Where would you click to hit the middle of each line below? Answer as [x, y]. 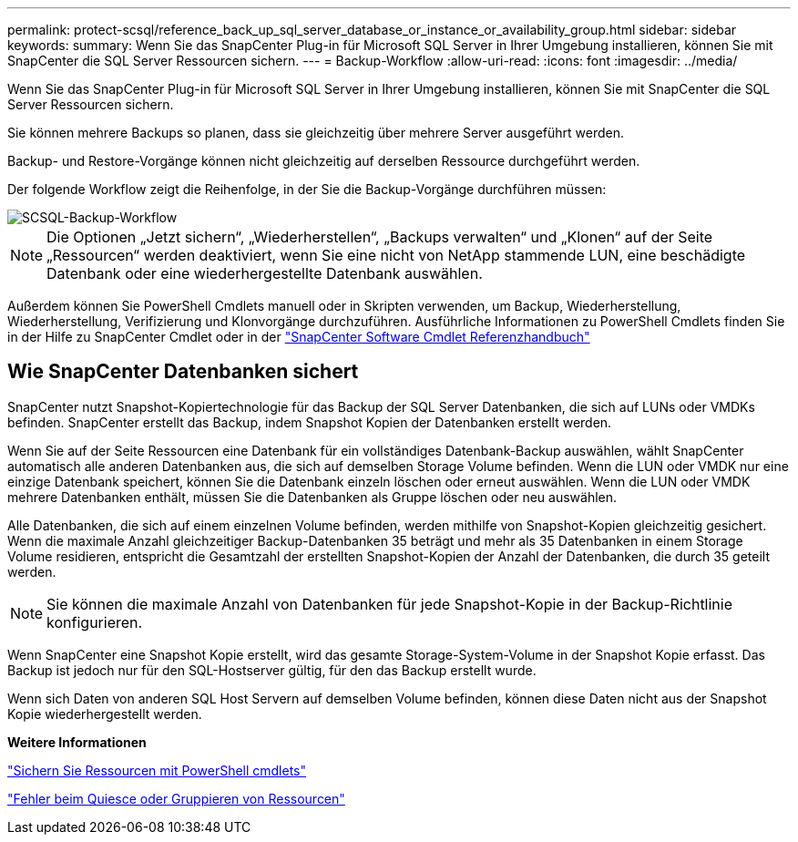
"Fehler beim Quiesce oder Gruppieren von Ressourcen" [176, 798]
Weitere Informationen [77, 742]
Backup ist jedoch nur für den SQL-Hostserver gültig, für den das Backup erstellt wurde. [272, 670]
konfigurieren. [95, 622]
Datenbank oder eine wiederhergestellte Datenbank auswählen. [265, 273]
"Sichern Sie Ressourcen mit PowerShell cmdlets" [157, 770]
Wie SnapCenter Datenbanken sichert [183, 372]
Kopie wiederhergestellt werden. [105, 714]
